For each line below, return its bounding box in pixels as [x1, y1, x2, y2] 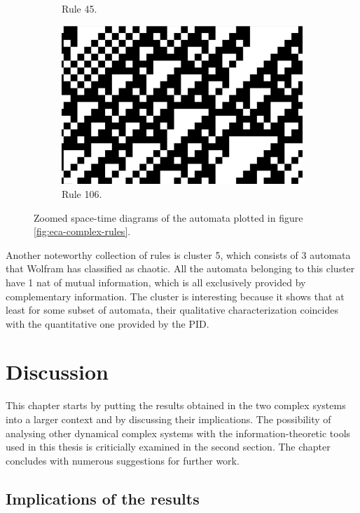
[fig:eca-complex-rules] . [34, 224, 131, 239]
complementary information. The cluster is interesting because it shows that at [6, 288, 345, 303]
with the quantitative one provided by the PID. [6, 316, 209, 331]
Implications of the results [6, 487, 200, 509]
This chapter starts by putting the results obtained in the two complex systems [6, 398, 346, 413]
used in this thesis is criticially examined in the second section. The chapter [6, 439, 331, 454]
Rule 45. [62, 1, 97, 15]
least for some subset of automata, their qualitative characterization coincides [6, 302, 338, 317]
